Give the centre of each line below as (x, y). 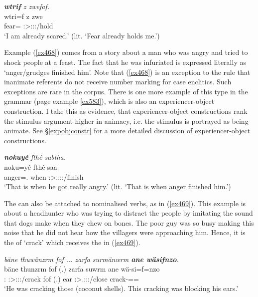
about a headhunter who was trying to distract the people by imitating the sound (129, 213)
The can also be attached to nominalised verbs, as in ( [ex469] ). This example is (125, 203)
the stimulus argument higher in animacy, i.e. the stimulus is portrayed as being (126, 121)
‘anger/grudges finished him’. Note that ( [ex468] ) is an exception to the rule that (127, 72)
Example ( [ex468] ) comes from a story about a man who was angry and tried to (126, 52)
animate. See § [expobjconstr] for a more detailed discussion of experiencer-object (127, 131)
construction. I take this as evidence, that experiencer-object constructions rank (126, 111)
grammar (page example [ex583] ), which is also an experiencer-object (109, 101)
